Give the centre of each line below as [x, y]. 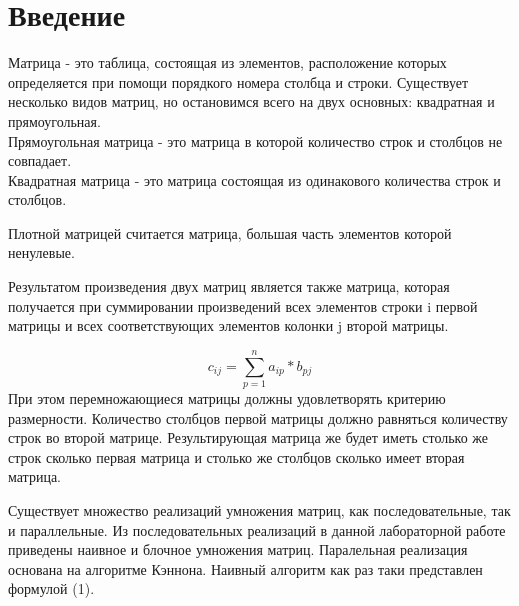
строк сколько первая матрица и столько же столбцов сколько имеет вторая [236, 456]
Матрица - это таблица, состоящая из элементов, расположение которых [227, 62]
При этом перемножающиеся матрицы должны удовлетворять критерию [227, 397]
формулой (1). [51, 588]
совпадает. [40, 160]
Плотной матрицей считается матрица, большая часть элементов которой [230, 232]
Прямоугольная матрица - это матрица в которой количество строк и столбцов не [255, 140]
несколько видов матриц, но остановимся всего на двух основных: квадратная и [251, 101]
